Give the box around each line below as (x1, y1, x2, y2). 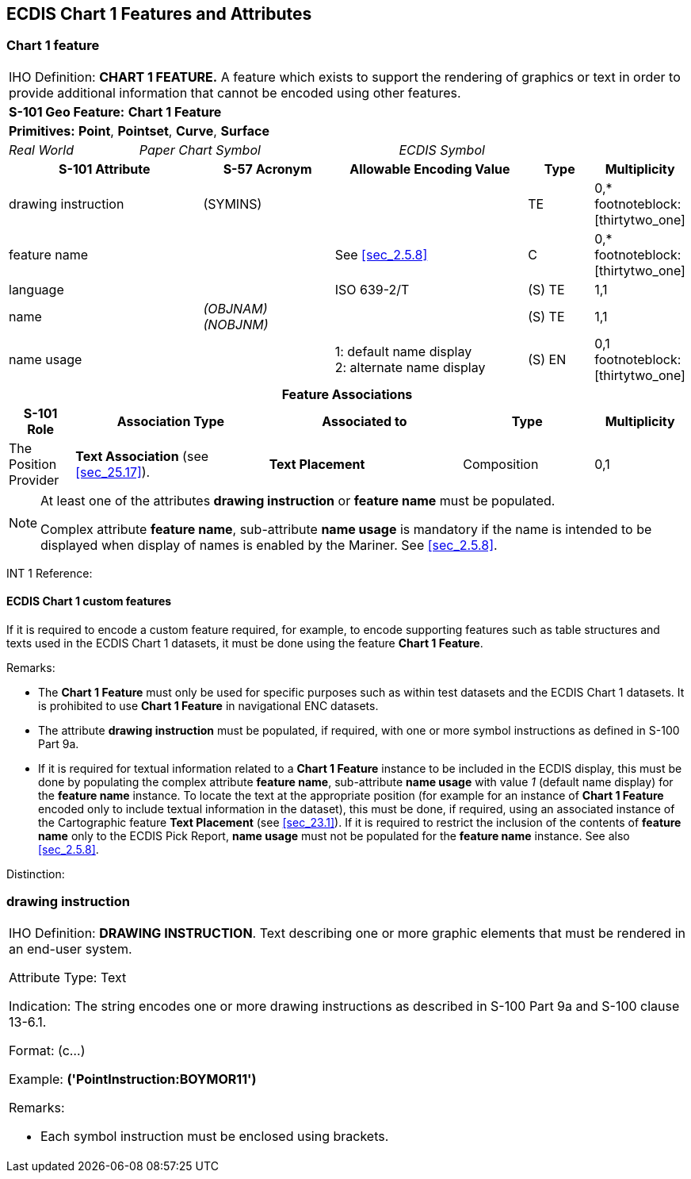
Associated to (322, 413, 407, 429)
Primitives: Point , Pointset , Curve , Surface (9, 122, 269, 139)
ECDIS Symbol (399, 141, 485, 158)
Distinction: (6, 867, 65, 881)
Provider (9, 471, 59, 488)
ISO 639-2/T (334, 281, 410, 298)
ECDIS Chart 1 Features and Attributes (6, 4, 312, 24)
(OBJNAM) (203, 300, 268, 317)
